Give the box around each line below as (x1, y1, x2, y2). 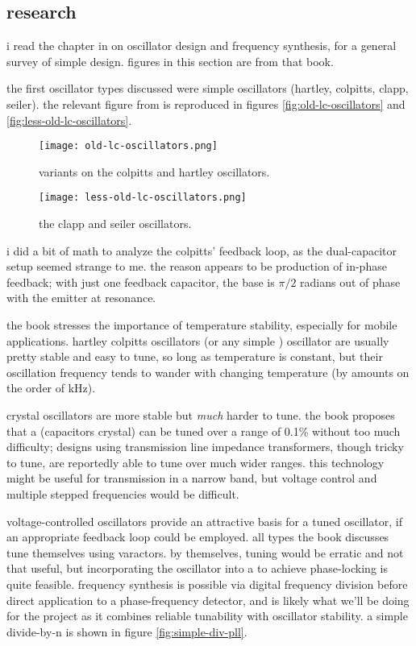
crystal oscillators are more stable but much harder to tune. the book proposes (6, 407, 395, 424)
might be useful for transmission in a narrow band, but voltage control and (6, 470, 377, 487)
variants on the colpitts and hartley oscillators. (39, 163, 270, 180)
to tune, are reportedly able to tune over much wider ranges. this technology (6, 453, 385, 470)
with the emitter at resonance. (6, 289, 156, 306)
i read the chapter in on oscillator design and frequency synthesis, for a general (6, 37, 397, 54)
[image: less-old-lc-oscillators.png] (39, 192, 247, 204)
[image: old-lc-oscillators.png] (39, 140, 218, 152)
